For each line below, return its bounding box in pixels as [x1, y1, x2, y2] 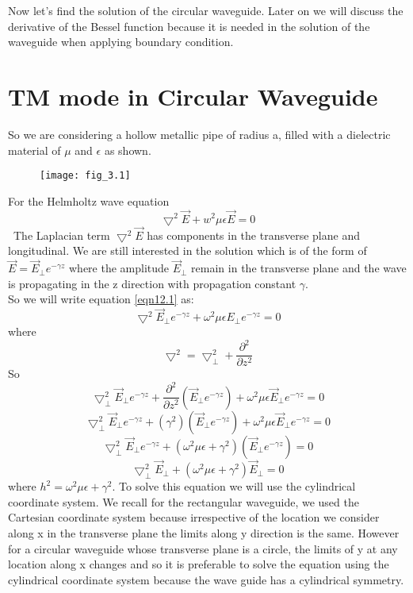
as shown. [104, 141, 151, 158]
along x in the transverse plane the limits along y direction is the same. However [8, 524, 400, 541]
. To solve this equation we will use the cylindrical [112, 478, 356, 495]
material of [8, 141, 61, 158]
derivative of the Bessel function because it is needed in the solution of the [8, 17, 370, 34]
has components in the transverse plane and [147, 226, 360, 243]
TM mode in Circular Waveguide [8, 79, 378, 112]
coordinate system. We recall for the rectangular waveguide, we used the [8, 493, 359, 510]
